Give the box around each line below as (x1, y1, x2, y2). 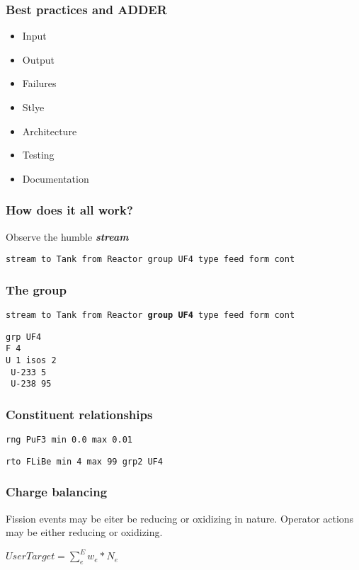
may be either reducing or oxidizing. (6, 525, 163, 540)
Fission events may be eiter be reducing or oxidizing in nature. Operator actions (6, 511, 354, 525)
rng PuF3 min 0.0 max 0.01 (6, 435, 132, 445)
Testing (22, 147, 55, 162)
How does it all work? (6, 201, 133, 219)
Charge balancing (6, 483, 108, 501)
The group (6, 280, 67, 298)
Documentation (22, 171, 89, 186)
